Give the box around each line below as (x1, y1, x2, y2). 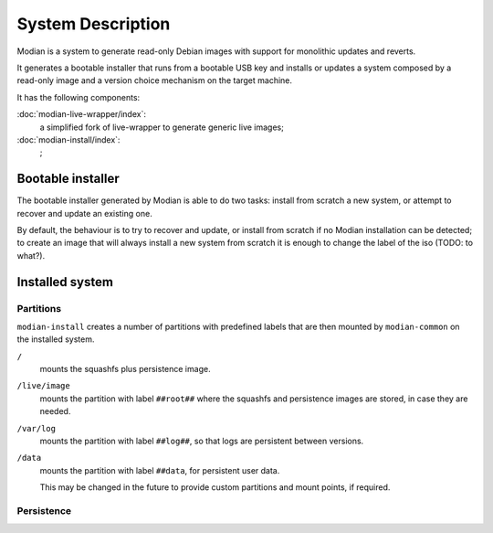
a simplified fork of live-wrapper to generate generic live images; (39, 122, 285, 133)
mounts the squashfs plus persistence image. (39, 364, 211, 375)
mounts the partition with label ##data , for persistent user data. (39, 464, 280, 475)
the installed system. (16, 334, 95, 345)
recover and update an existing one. (16, 208, 152, 219)
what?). (16, 250, 46, 261)
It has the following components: (16, 91, 141, 102)
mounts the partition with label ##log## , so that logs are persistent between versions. (39, 435, 364, 447)
